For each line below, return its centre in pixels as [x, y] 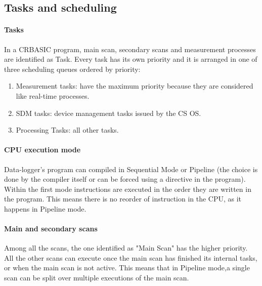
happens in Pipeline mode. [45, 208]
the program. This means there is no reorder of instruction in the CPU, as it [123, 199]
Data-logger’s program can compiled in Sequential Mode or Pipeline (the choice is [131, 169]
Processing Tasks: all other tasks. [67, 130]
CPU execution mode [42, 150]
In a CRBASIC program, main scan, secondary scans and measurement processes [130, 49]
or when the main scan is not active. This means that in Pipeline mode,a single [127, 268]
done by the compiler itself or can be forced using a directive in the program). [125, 179]
